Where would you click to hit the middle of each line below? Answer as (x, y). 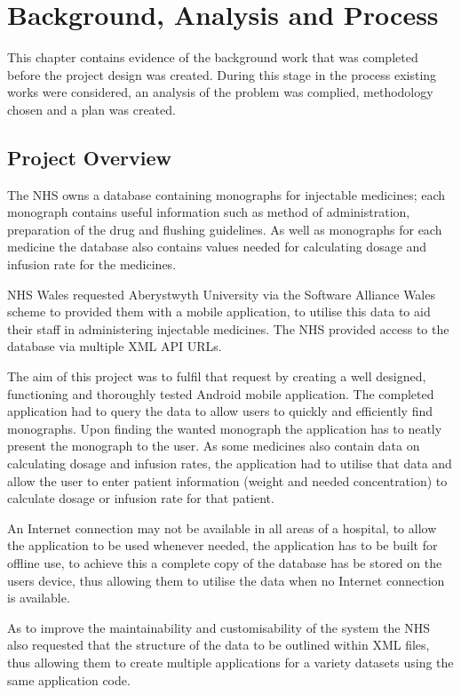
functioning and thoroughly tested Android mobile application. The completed (221, 393)
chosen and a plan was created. (91, 109)
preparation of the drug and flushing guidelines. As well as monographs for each (225, 229)
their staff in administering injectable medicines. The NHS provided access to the (228, 328)
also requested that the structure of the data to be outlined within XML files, (219, 645)
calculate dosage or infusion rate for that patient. (141, 498)
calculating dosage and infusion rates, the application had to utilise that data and (230, 463)
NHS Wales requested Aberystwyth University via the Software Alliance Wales (221, 294)
